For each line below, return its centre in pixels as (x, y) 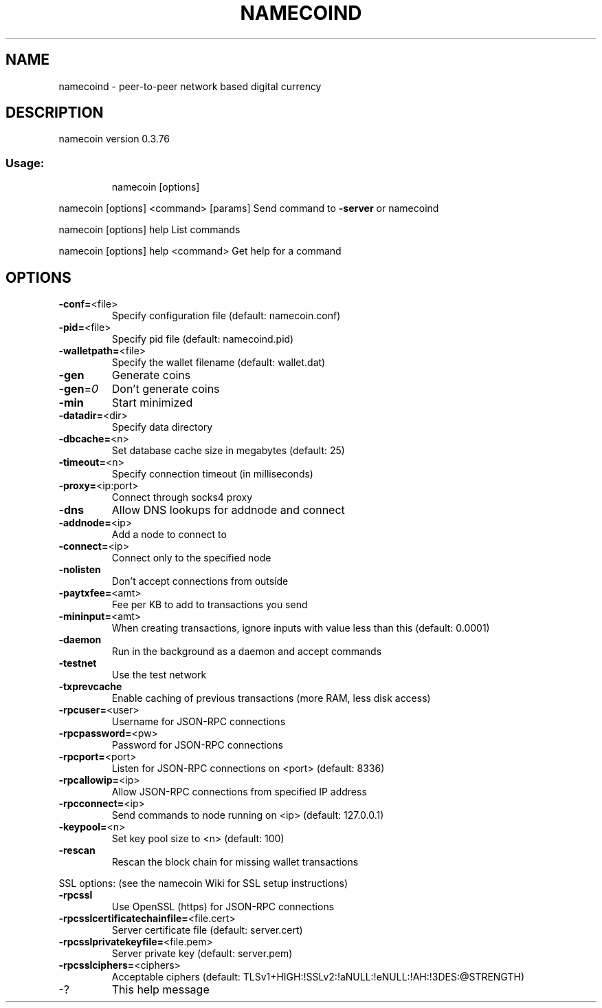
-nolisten (80, 570)
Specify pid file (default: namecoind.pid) (203, 339)
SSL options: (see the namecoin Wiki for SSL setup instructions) (203, 883)
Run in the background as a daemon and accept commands (247, 652)
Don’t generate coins (166, 389)
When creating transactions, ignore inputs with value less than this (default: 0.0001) (301, 628)
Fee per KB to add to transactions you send (210, 605)
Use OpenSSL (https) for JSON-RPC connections (223, 907)
